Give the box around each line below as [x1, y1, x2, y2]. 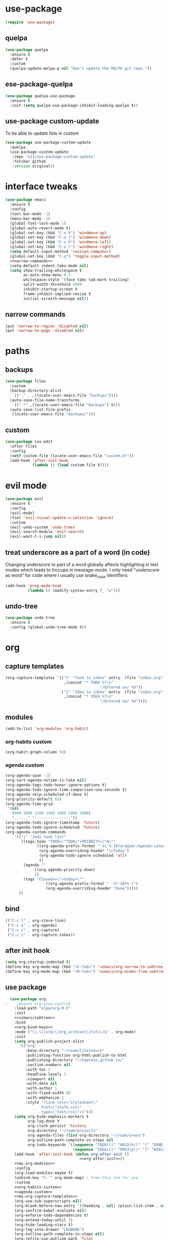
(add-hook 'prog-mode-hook [5, 583, 62, 588]
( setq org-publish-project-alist [14, 1039, 84, 1044]
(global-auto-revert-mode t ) [10, 226, 71, 231]
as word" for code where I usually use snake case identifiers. [5, 572, 129, 579]
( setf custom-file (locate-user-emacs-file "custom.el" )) [10, 453, 134, 458]
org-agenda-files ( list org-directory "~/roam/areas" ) [27, 1133, 145, 1138]
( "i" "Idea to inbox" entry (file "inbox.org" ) [61, 689, 165, 695]
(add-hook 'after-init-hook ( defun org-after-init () [14, 1151, 129, 1157]
